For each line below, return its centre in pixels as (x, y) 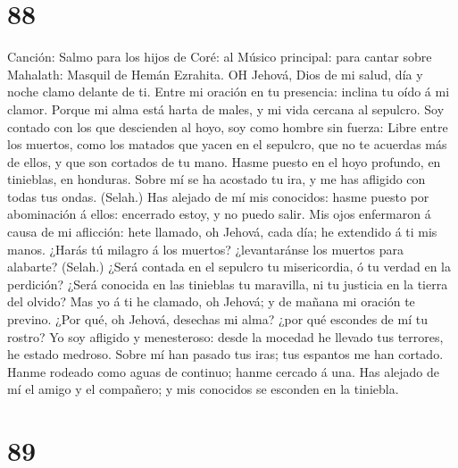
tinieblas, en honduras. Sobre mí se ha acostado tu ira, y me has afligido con (217, 179)
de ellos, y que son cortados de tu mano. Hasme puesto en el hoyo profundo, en (224, 161)
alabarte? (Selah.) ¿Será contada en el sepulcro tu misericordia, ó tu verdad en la (229, 267)
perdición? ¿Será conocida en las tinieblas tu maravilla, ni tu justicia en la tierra (228, 284)
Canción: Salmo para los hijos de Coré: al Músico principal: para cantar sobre (220, 57)
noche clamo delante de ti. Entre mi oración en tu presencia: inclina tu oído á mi (229, 92)
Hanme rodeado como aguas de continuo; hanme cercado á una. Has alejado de (223, 371)
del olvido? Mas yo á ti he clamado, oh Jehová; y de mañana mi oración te (211, 301)
